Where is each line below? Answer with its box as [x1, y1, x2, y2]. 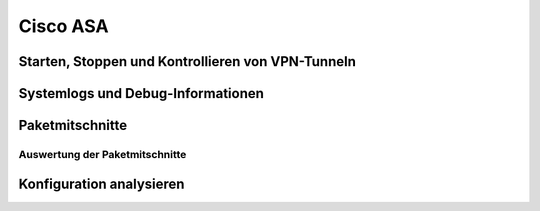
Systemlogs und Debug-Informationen [18, 85, 265, 102]
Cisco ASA [18, 15, 109, 37]
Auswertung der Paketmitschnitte [18, 147, 187, 161]
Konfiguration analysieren [18, 175, 185, 192]
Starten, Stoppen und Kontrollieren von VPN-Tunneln [18, 53, 357, 70]
